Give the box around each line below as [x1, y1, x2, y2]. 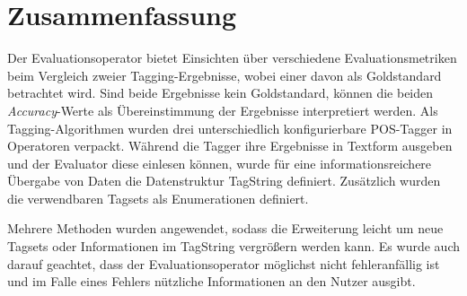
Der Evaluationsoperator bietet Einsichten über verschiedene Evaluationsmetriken [7, 48, 457, 67]
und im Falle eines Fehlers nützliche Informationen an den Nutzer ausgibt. [7, 272, 416, 291]
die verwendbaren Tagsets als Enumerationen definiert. [7, 188, 309, 207]
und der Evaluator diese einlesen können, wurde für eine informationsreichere [7, 153, 432, 172]
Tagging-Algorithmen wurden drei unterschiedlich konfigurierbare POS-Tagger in [7, 118, 453, 137]
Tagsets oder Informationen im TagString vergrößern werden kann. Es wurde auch [7, 237, 460, 256]
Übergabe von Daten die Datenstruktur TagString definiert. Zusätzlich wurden [7, 171, 441, 190]
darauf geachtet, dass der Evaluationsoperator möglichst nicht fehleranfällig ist [7, 254, 440, 273]
